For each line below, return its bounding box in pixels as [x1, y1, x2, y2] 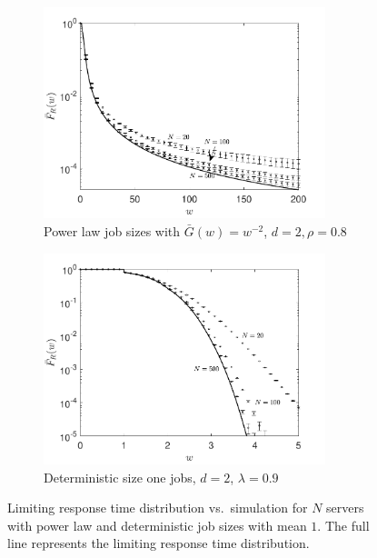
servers [326, 498, 364, 517]
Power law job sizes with [44, 222, 181, 241]
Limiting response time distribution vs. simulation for [7, 498, 308, 517]
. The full [317, 515, 370, 534]
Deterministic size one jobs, [44, 467, 196, 486]
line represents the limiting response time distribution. [7, 533, 310, 553]
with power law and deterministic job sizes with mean [7, 515, 307, 534]
